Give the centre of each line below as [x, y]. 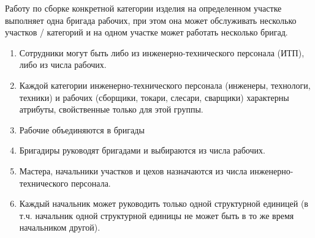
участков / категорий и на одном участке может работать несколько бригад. [146, 32]
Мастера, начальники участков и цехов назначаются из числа [133, 170]
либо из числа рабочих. [63, 65]
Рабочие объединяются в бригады [82, 129]
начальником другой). [60, 227]
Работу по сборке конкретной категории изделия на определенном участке [143, 8]
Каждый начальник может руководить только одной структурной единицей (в [164, 203]
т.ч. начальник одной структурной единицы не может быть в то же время [157, 215]
